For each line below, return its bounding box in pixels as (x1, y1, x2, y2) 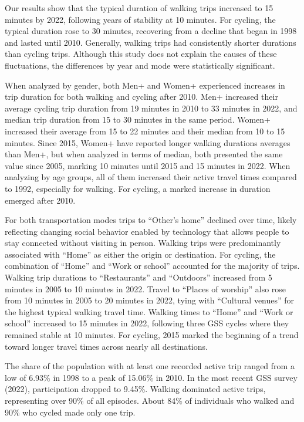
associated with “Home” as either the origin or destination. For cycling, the (5, 248, 276, 260)
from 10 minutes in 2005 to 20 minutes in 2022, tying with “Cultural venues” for (5, 294, 295, 306)
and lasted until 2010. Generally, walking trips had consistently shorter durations (5, 36, 296, 48)
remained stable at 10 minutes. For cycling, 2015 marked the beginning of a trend (5, 329, 299, 341)
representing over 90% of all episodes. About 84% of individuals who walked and (5, 394, 295, 406)
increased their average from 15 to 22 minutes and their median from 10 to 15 (5, 124, 285, 137)
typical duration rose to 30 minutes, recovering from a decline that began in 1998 (5, 25, 297, 37)
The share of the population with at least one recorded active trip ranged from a (5, 360, 295, 372)
